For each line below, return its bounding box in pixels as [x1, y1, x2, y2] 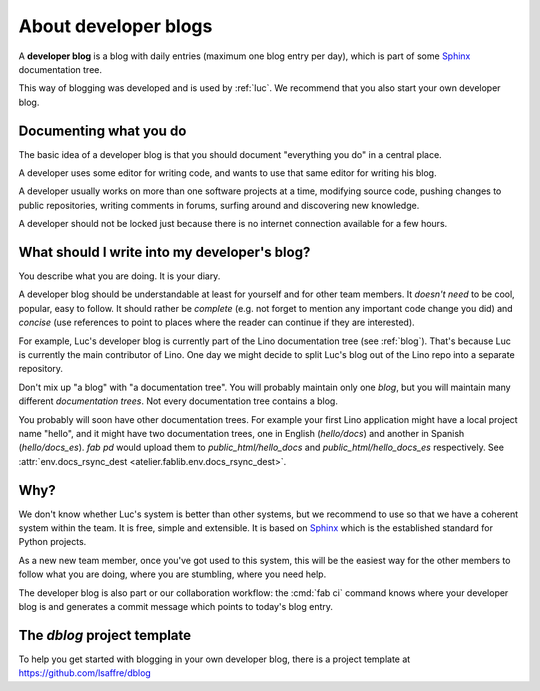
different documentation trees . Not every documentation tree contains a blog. [18, 395, 339, 407]
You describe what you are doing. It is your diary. [18, 270, 221, 282]
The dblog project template [18, 626, 192, 644]
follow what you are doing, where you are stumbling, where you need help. [18, 568, 327, 580]
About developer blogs [18, 15, 213, 37]
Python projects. [18, 536, 87, 548]
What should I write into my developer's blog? [18, 244, 311, 260]
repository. [18, 363, 64, 375]
